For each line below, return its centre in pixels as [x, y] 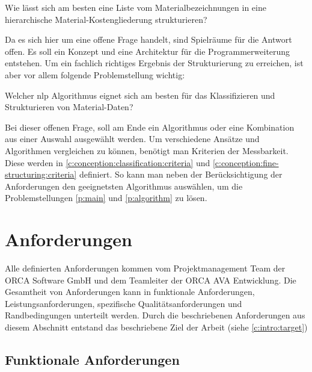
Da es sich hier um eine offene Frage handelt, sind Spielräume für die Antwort [148, 39]
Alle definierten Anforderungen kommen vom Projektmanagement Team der [145, 268]
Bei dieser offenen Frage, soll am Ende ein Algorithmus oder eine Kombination [150, 127]
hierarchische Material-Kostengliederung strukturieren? [106, 19]
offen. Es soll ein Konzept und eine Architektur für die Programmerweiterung [148, 51]
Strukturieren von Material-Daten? [69, 107]
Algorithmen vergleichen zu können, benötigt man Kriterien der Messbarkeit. [147, 150]
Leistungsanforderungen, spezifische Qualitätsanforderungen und [124, 303]
